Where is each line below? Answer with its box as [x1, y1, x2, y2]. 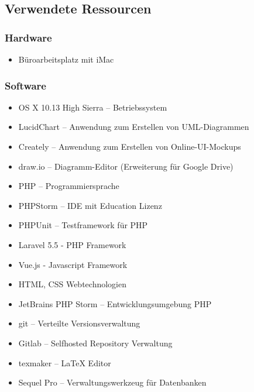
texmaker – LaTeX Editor [18, 356, 111, 369]
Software [5, 78, 46, 92]
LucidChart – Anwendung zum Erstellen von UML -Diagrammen [18, 121, 249, 133]
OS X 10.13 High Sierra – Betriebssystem [18, 101, 167, 113]
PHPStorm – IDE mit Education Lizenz [18, 199, 162, 211]
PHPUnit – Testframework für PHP [18, 219, 148, 231]
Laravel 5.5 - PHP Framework [18, 238, 126, 250]
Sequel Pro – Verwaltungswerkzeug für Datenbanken [18, 376, 207, 388]
